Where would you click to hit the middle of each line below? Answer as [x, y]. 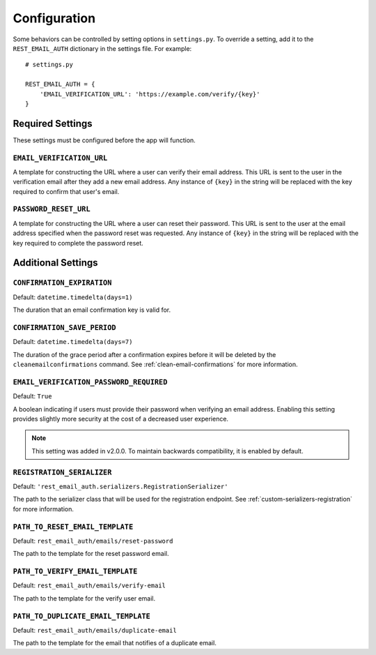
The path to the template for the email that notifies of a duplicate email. [115, 643]
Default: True [32, 396]
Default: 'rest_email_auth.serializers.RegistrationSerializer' [120, 486]
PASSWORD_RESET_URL [52, 209]
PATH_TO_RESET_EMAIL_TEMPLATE [73, 527]
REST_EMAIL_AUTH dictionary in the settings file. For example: [102, 48]
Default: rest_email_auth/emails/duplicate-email [95, 630]
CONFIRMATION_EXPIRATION [62, 283]
